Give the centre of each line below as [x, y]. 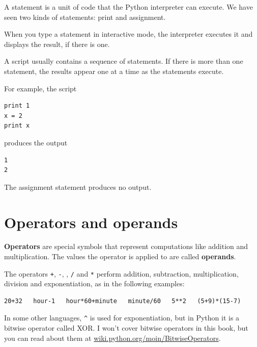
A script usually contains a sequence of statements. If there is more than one [124, 61]
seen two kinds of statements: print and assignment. [85, 17]
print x [17, 126]
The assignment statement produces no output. [78, 187]
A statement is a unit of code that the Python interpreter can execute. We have [128, 7]
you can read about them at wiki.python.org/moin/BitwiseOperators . [112, 338]
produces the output [36, 142]
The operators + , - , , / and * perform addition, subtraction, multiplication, [121, 273]
